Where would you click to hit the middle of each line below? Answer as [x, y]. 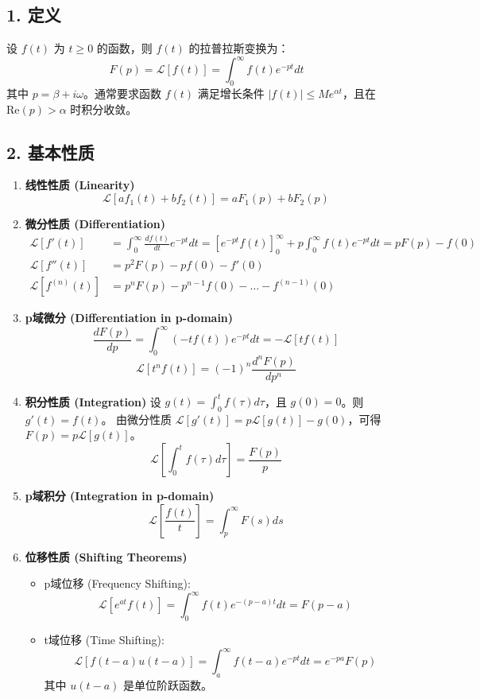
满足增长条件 [231, 93]
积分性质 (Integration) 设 [93, 401]
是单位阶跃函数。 [168, 685]
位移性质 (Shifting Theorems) [106, 556]
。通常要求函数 [122, 93]
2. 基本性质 [50, 151]
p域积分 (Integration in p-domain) [120, 496]
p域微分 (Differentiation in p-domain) [129, 318]
